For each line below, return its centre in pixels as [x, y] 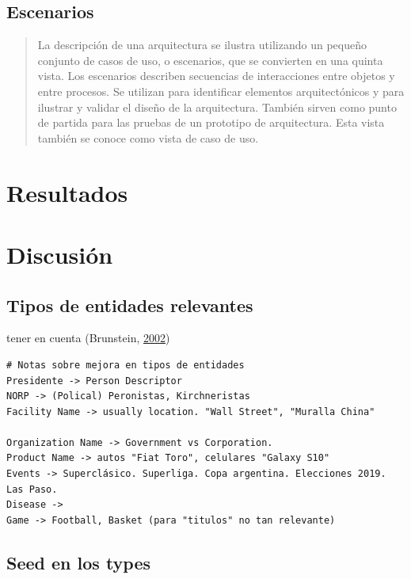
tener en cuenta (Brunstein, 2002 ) [88, 338]
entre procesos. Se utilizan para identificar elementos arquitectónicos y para [221, 91]
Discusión [60, 254]
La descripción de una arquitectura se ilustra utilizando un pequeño [202, 45]
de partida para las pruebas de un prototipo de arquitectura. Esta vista [211, 122]
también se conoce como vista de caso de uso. [148, 137]
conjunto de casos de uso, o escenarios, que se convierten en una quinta [210, 60]
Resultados [67, 192]
